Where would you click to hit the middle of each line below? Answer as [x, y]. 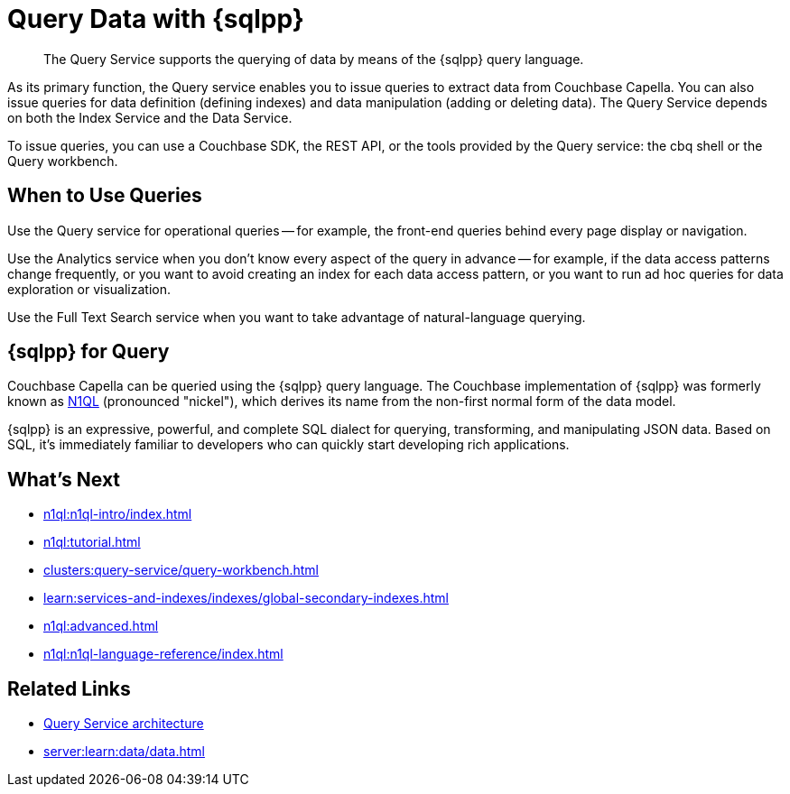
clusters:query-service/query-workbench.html [181, 570]
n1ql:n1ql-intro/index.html [118, 514]
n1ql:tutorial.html [92, 542]
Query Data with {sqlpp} [156, 19]
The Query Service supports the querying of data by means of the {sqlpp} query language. [314, 59]
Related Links [69, 688]
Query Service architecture [124, 724]
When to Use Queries [105, 196]
